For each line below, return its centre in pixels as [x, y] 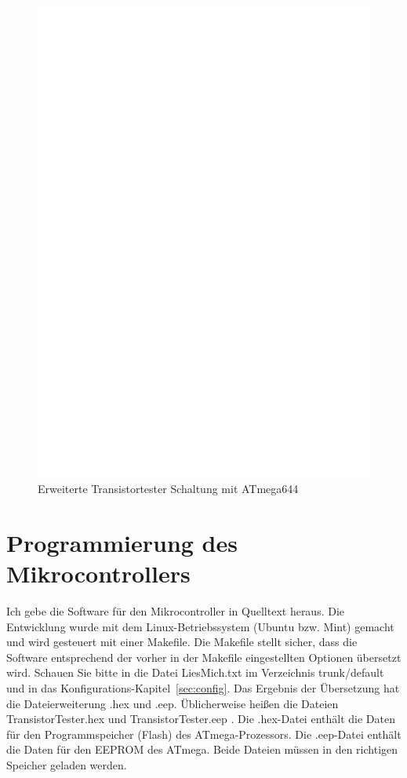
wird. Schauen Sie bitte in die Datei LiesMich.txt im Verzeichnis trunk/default [195, 672]
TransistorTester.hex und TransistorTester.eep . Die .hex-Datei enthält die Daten [201, 719]
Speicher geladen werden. [67, 764]
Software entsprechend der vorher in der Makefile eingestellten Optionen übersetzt [204, 657]
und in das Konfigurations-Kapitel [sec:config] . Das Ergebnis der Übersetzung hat [203, 687]
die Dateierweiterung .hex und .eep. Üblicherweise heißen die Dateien [173, 703]
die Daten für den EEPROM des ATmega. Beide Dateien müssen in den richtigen [202, 749]
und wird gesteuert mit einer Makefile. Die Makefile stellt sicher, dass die [182, 642]
